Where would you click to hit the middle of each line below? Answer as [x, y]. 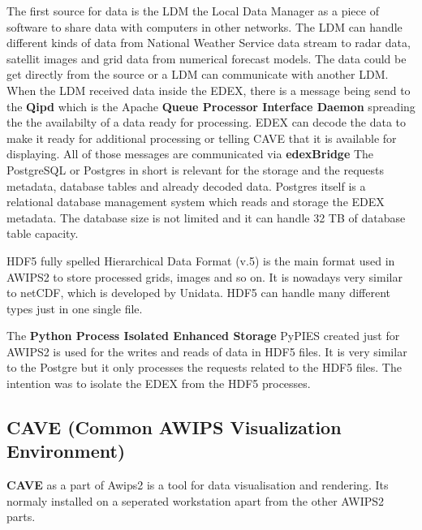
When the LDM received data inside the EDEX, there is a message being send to [209, 90]
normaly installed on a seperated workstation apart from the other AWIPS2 [196, 500]
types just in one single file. [75, 308]
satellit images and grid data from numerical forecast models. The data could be [207, 58]
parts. [21, 517]
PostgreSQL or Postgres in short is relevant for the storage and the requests [196, 169]
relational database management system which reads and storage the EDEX [196, 202]
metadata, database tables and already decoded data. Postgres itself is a [186, 185]
